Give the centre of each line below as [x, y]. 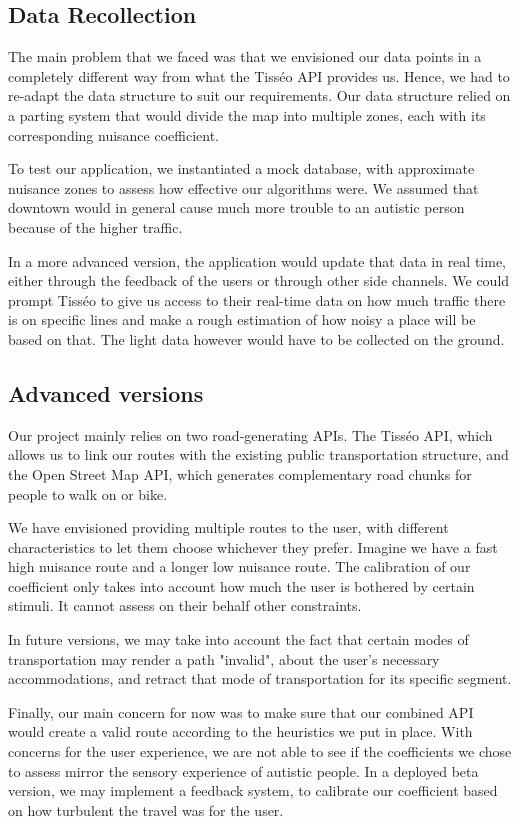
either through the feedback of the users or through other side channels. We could [259, 280]
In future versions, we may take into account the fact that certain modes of [238, 639]
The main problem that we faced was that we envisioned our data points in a [245, 56]
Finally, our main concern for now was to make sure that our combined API [241, 711]
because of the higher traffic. [95, 226]
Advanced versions [106, 392]
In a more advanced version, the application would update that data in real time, [257, 260]
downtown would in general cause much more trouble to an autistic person [236, 207]
